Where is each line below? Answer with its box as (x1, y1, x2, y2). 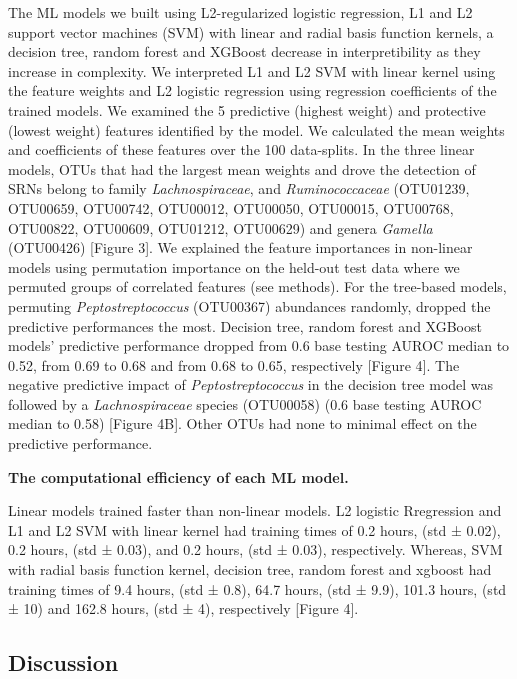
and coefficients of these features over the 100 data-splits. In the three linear (8, 139, 475, 160)
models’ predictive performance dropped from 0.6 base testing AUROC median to (8, 335, 510, 356)
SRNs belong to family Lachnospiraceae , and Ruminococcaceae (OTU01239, (8, 178, 470, 199)
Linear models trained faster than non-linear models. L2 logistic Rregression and (8, 500, 502, 521)
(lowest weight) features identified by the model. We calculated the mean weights (8, 119, 505, 140)
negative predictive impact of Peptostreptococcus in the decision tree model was (8, 374, 494, 395)
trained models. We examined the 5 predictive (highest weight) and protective (8, 99, 486, 120)
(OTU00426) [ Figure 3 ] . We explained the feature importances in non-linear (8, 237, 473, 258)
